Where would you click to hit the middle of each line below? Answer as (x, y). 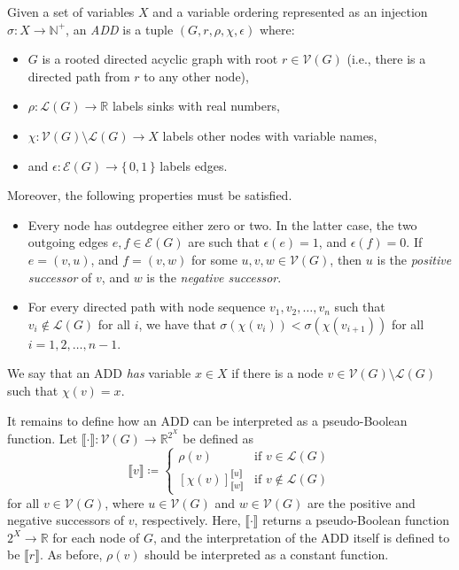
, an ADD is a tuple (120, 29)
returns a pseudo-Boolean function (356, 520)
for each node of (96, 537)
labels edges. (194, 165)
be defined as (218, 439)
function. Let (43, 439)
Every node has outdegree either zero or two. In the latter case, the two (222, 224)
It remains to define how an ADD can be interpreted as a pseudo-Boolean (207, 420)
